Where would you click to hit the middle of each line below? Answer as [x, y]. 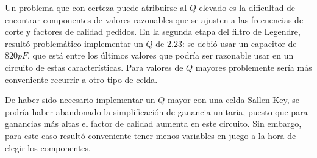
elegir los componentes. [48, 147]
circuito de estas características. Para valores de [94, 67]
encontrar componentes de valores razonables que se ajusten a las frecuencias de [154, 19]
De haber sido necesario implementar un [80, 100]
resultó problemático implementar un [74, 43]
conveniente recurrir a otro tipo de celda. [81, 79]
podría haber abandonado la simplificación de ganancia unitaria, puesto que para [156, 111]
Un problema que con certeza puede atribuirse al [96, 7]
